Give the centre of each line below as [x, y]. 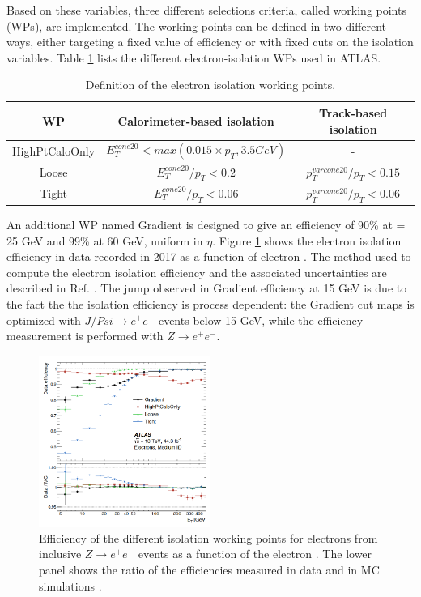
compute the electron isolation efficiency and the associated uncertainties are [197, 272]
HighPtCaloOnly [54, 150]
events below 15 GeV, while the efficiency [261, 320]
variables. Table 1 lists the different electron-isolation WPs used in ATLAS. [194, 57]
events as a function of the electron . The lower [255, 554]
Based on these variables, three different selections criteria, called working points [206, 10]
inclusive [60, 554]
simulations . [70, 585]
